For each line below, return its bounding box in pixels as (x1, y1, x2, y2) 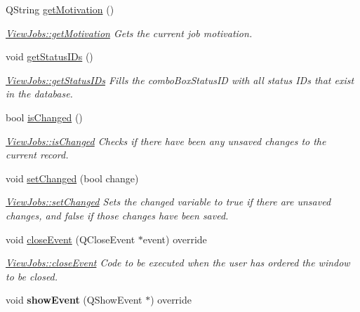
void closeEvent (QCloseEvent (6, 231, 135, 246)
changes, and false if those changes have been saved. (6, 208, 229, 222)
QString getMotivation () (6, 2, 114, 16)
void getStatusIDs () (6, 49, 93, 64)
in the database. (6, 86, 73, 101)
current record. (6, 147, 69, 162)
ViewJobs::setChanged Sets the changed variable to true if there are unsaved (6, 194, 331, 209)
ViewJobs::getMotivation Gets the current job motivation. (6, 25, 253, 40)
